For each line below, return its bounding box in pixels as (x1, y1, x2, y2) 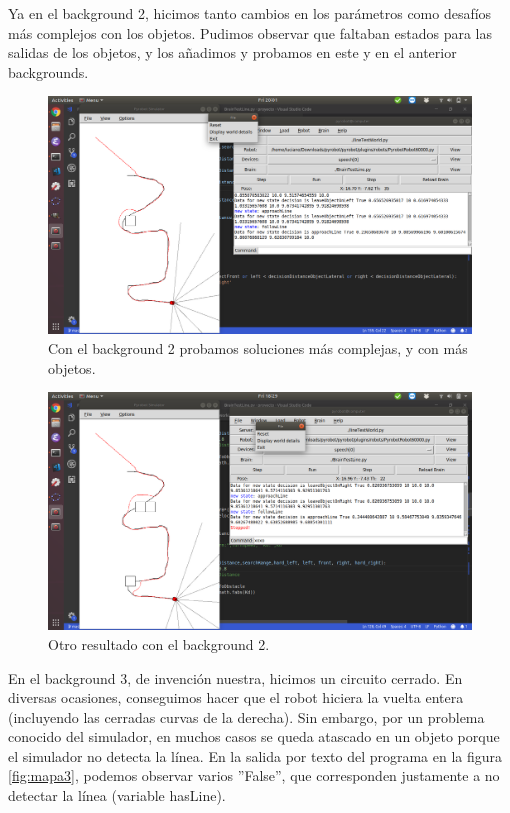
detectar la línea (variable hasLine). (8, 785, 226, 806)
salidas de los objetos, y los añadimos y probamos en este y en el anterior (8, 42, 457, 63)
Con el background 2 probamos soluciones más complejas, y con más (48, 338, 468, 359)
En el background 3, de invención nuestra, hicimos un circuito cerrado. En (8, 667, 463, 688)
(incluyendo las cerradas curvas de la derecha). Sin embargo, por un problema (8, 706, 485, 727)
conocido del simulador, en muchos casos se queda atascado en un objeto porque (8, 726, 500, 747)
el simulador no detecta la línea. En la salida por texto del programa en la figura (8, 745, 503, 766)
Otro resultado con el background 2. (48, 633, 270, 654)
